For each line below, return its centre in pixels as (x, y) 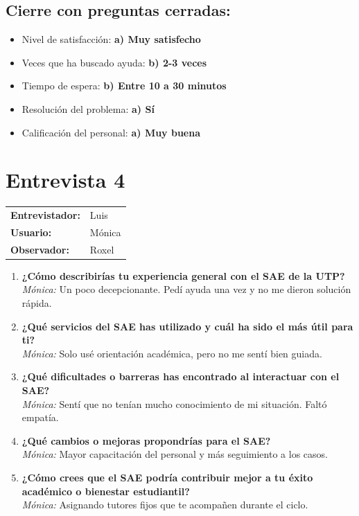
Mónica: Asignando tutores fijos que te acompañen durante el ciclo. (165, 505)
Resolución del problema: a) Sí (88, 108)
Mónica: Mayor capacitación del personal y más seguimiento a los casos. (175, 454)
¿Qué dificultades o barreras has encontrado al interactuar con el (181, 376)
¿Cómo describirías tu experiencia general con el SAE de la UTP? (183, 275)
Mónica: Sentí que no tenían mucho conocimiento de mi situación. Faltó (174, 403)
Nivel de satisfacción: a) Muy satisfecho (111, 39)
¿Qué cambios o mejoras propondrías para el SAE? (146, 440)
